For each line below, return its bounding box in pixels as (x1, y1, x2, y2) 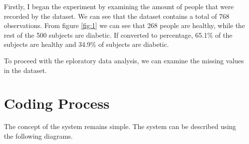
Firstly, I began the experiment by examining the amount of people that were (4, 1, 234, 11)
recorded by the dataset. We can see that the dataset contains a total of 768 (4, 11, 230, 21)
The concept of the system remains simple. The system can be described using (4, 121, 236, 131)
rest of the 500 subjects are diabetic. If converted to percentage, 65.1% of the (4, 29, 233, 40)
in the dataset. (4, 65, 47, 75)
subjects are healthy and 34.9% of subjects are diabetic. (4, 39, 169, 49)
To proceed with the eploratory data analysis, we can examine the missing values (4, 55, 244, 65)
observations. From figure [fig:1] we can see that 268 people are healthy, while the (4, 20, 245, 30)
